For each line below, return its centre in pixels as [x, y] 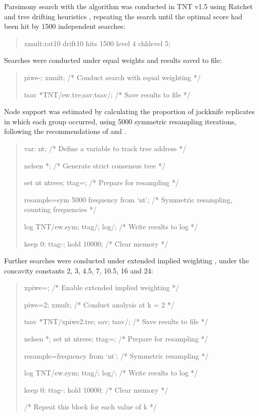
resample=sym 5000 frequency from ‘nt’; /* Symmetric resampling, [128, 199]
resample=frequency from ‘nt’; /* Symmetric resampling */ [116, 355]
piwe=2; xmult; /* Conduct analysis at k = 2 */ [99, 304]
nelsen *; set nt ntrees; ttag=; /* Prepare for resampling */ [116, 339]
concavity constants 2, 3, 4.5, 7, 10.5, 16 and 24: [79, 270]
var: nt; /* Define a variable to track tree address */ [105, 148]
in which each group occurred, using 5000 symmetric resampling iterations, [120, 121]
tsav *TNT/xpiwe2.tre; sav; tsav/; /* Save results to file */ [116, 321]
